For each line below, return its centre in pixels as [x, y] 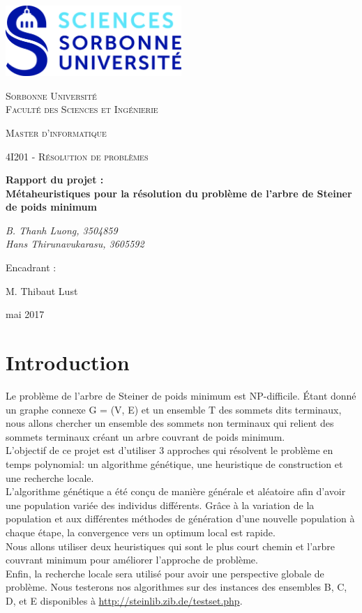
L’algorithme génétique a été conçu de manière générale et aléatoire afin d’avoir [176, 491]
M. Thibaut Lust [42, 290]
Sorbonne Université [51, 95]
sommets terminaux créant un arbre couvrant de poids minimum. [145, 436]
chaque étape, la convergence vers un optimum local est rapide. [141, 532]
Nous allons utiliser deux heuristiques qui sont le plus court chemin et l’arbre [171, 546]
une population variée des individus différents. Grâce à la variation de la [160, 505]
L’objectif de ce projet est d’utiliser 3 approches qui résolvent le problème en [169, 450]
